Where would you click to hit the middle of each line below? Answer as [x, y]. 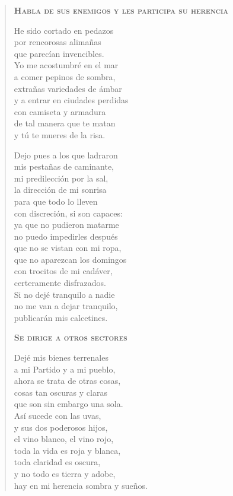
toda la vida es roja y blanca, [67, 450]
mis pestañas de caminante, [64, 166]
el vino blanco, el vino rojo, [64, 439]
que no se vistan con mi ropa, [68, 248]
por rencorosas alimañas [58, 42]
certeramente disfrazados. [60, 283]
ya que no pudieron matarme [66, 225]
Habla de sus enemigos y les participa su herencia [121, 10]
